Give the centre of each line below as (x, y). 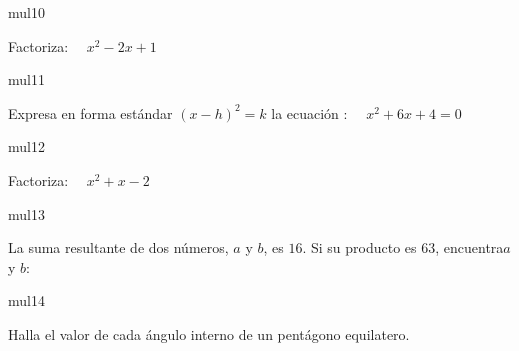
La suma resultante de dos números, (118, 247)
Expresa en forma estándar (90, 112)
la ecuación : (309, 112)
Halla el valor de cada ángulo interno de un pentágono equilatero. (209, 333)
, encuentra (469, 247)
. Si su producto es (359, 247)
